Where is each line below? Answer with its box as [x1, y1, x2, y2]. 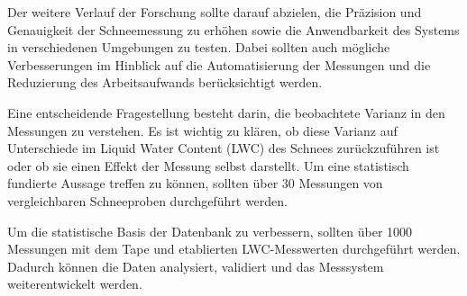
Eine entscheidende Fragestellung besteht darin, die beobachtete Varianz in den [7, 103, 445, 121]
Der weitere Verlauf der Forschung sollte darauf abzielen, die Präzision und [7, 3, 422, 21]
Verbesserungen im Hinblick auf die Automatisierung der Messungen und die [7, 55, 431, 74]
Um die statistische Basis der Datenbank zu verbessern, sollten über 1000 [7, 221, 413, 240]
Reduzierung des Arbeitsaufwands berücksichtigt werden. [7, 73, 323, 92]
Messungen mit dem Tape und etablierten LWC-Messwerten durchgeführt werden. [7, 239, 461, 258]
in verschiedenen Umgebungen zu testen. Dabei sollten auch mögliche [7, 38, 390, 57]
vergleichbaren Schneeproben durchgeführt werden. [7, 191, 288, 210]
